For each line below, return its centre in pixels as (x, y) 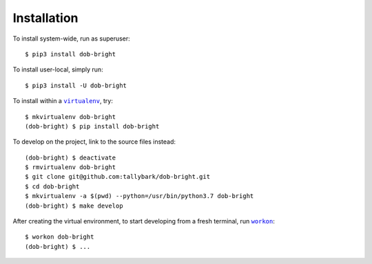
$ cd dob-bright (52, 186)
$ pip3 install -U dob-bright (76, 85)
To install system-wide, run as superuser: (71, 38)
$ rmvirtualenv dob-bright (71, 167)
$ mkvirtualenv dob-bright (71, 117)
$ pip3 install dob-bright (71, 54)
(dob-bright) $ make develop (74, 206)
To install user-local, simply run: (58, 69)
